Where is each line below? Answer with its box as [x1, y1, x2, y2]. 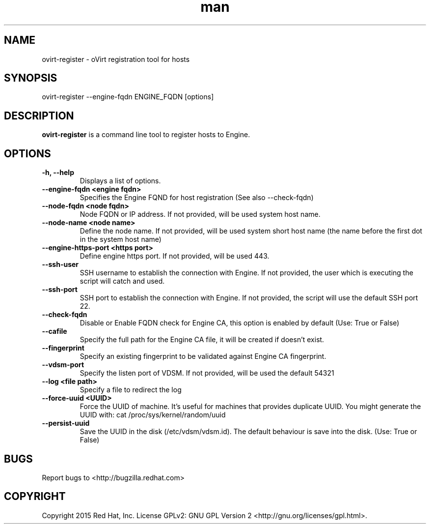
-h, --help [42, 168, 74, 177]
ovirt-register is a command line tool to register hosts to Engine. [42, 130, 250, 139]
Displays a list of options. [80, 176, 161, 185]
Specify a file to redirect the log [80, 385, 182, 394]
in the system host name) [80, 235, 161, 244]
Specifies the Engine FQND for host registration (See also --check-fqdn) [80, 193, 314, 202]
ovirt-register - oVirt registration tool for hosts [42, 55, 190, 63]
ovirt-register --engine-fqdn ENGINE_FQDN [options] [42, 92, 214, 101]
